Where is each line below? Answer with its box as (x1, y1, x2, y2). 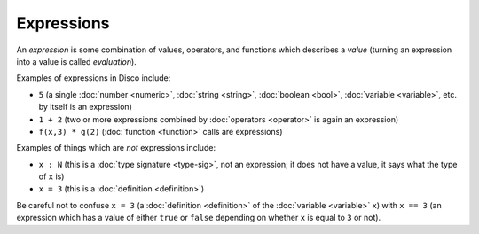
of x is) (38, 171, 65, 182)
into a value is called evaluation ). (16, 56, 137, 66)
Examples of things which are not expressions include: (16, 143, 216, 153)
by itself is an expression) (38, 102, 132, 113)
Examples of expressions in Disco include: (16, 73, 171, 83)
